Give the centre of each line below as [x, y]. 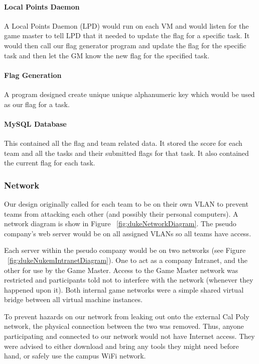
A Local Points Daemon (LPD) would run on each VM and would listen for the [126, 25]
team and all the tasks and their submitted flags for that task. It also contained [126, 153]
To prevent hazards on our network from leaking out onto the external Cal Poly [127, 316]
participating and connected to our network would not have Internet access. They [129, 336]
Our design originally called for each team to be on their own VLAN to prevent [126, 203]
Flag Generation [33, 75]
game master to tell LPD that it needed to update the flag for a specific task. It [127, 35]
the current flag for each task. [50, 163]
